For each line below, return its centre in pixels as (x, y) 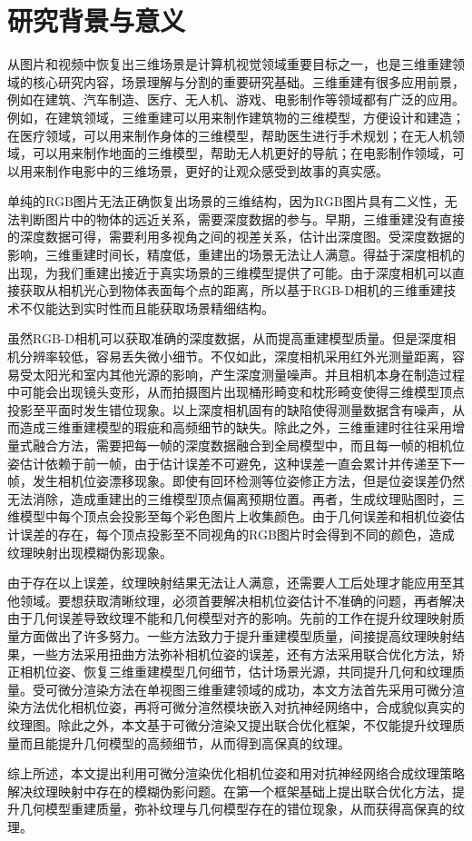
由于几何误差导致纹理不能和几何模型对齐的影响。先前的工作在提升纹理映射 (230, 618)
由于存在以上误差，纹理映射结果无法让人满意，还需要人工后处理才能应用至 (230, 583)
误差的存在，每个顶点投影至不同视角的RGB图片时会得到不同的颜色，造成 (237, 534)
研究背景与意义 (97, 20)
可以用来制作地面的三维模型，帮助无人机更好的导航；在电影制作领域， (242, 153)
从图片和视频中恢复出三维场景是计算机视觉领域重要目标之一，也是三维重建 (230, 64)
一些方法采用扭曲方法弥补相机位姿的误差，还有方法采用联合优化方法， (242, 653)
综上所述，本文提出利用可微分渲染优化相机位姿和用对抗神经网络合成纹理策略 (236, 773)
